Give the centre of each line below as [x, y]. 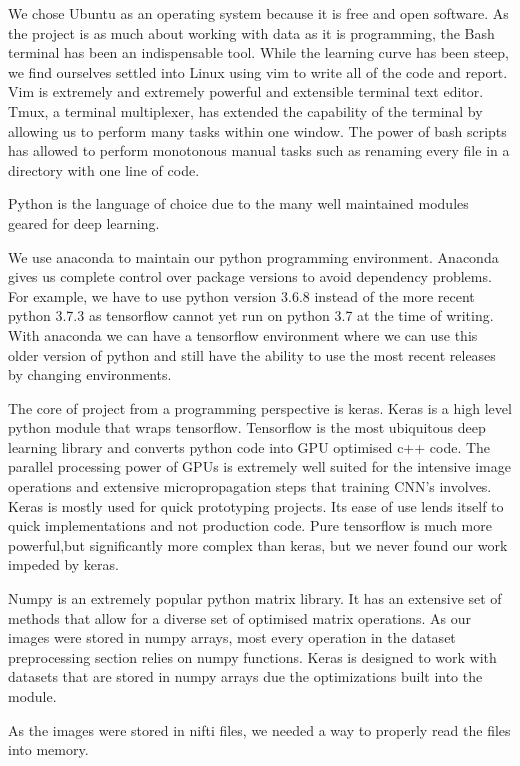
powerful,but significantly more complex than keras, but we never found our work [258, 544]
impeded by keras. [63, 564]
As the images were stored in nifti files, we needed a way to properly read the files [259, 729]
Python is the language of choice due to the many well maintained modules [238, 203]
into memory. [48, 749]
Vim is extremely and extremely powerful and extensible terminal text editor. [246, 91]
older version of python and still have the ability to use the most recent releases [252, 354]
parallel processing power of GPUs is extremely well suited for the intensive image [259, 466]
